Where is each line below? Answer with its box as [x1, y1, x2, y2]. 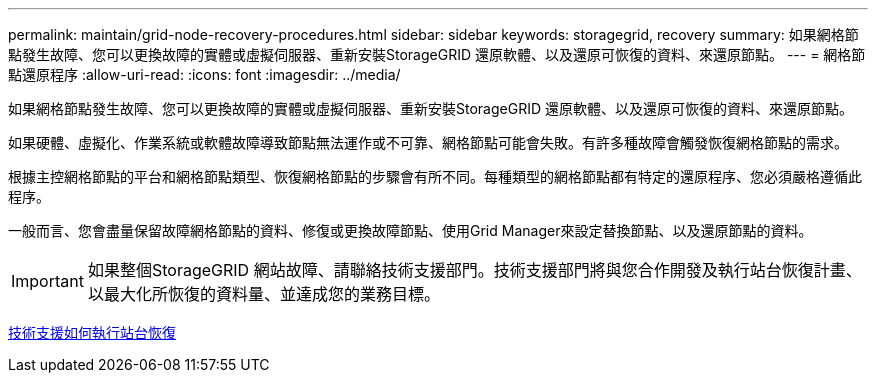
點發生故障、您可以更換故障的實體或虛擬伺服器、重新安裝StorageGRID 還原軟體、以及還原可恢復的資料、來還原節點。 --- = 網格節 [8, 46, 866, 63]
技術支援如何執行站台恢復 [8, 324, 176, 341]
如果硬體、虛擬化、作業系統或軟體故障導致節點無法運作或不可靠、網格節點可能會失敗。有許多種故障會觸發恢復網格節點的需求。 [8, 134, 848, 151]
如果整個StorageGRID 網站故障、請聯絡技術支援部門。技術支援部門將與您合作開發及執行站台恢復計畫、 [87, 260, 862, 280]
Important [11, 271, 84, 291]
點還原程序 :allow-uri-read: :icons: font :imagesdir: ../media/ [8, 66, 401, 83]
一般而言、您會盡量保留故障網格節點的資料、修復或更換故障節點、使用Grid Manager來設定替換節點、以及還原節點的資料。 [8, 222, 813, 239]
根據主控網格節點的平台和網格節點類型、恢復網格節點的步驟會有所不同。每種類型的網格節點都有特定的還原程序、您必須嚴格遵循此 [8, 168, 862, 185]
